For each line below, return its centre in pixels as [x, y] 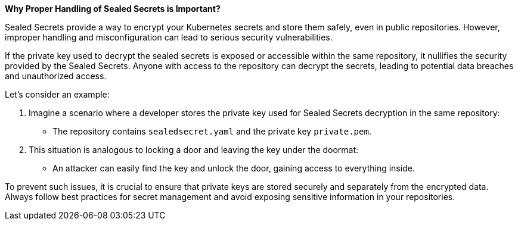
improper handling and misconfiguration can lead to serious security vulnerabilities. [169, 37]
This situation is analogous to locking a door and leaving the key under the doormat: [194, 150]
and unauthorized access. [56, 76]
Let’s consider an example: [57, 94]
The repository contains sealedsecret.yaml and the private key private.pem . [212, 131]
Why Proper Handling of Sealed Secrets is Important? [113, 9]
